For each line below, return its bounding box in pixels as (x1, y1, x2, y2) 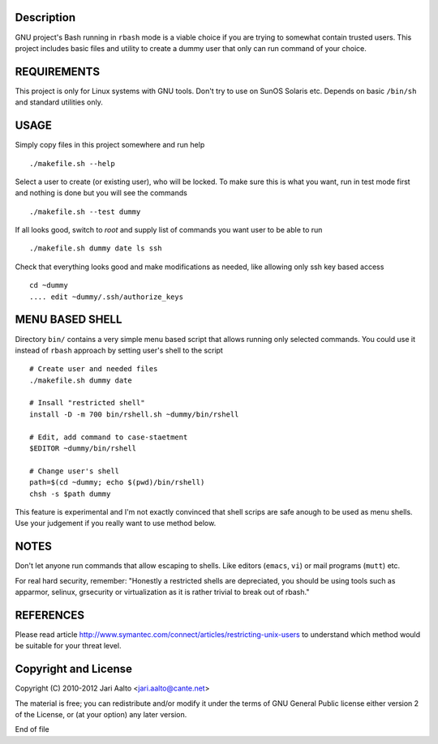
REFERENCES (15, 608, 85, 622)
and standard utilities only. (15, 97, 103, 107)
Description (15, 11, 76, 24)
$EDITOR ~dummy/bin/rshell (29, 444, 137, 453)
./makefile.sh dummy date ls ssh (29, 244, 162, 253)
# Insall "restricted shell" (29, 398, 145, 408)
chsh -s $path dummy (29, 489, 111, 498)
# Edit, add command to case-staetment (29, 432, 188, 442)
